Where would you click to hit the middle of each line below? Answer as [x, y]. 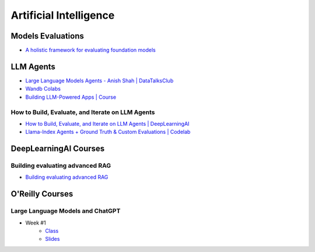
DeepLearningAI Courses [58, 149]
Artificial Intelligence [63, 15]
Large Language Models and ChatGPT [66, 211]
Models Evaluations [48, 36]
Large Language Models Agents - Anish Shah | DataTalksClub [99, 80]
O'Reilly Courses [42, 194]
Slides [52, 239]
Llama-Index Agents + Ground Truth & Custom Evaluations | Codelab [108, 132]
